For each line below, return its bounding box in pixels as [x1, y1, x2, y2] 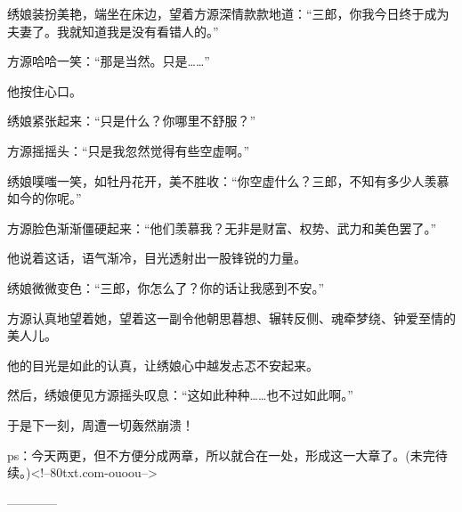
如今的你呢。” [7, 189, 82, 207]
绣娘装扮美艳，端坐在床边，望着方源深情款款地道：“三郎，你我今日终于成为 [7, 4, 450, 22]
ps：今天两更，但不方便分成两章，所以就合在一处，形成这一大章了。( [7, 445, 410, 464]
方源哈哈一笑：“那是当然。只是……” [7, 52, 210, 70]
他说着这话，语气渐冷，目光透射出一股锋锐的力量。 [7, 248, 306, 267]
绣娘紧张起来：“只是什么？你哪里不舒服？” [7, 111, 256, 130]
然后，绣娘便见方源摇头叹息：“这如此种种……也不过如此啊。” [7, 386, 353, 404]
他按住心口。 [7, 81, 82, 100]
